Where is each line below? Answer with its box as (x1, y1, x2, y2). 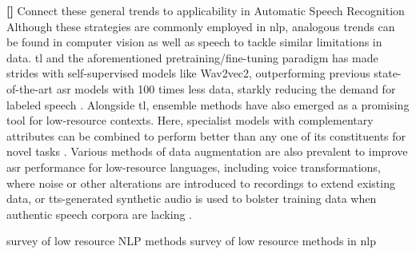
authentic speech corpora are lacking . (6, 205, 192, 222)
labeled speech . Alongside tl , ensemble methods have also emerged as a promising (6, 96, 410, 113)
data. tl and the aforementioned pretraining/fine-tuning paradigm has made (6, 49, 378, 65)
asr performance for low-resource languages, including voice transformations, (6, 158, 381, 175)
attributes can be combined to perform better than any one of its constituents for (6, 127, 406, 144)
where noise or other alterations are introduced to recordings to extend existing (6, 174, 395, 191)
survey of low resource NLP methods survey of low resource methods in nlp (6, 232, 376, 249)
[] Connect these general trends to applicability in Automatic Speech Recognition (6, 2, 405, 18)
